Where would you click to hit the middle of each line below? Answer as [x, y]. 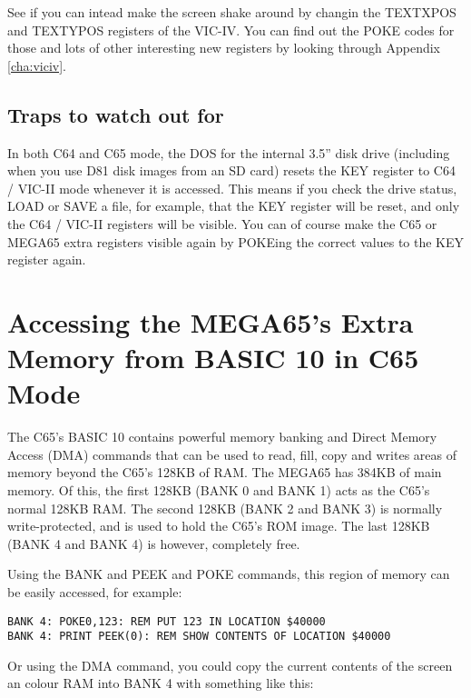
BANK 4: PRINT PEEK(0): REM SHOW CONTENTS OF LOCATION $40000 [199, 637]
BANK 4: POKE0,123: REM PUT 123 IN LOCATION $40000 [167, 621]
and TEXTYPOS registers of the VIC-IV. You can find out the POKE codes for [231, 30]
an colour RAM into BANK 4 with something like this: [161, 683]
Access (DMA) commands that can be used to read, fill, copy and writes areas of [232, 454]
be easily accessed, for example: [95, 591]
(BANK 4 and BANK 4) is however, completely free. [154, 543]
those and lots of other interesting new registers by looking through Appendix [224, 48]
